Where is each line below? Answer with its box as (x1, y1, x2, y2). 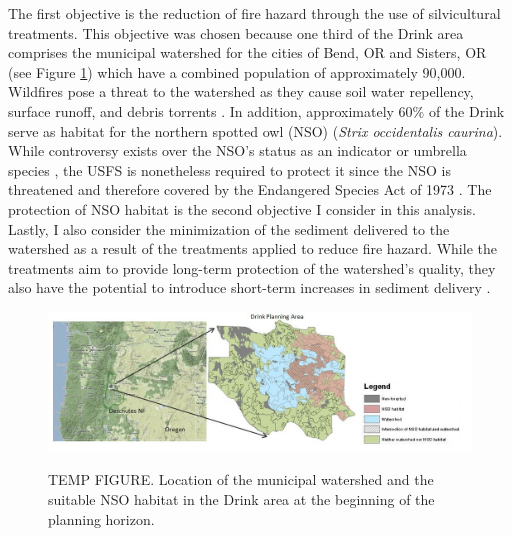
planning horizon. (48, 508, 155, 529)
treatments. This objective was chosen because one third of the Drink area (8, 22, 464, 43)
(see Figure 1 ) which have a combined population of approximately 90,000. (8, 61, 466, 82)
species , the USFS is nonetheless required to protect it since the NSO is (8, 159, 451, 180)
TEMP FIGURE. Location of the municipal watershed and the (48, 469, 434, 490)
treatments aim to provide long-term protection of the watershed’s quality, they (8, 257, 496, 278)
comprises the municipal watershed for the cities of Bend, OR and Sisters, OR (8, 42, 487, 63)
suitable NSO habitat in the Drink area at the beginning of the (48, 489, 435, 510)
